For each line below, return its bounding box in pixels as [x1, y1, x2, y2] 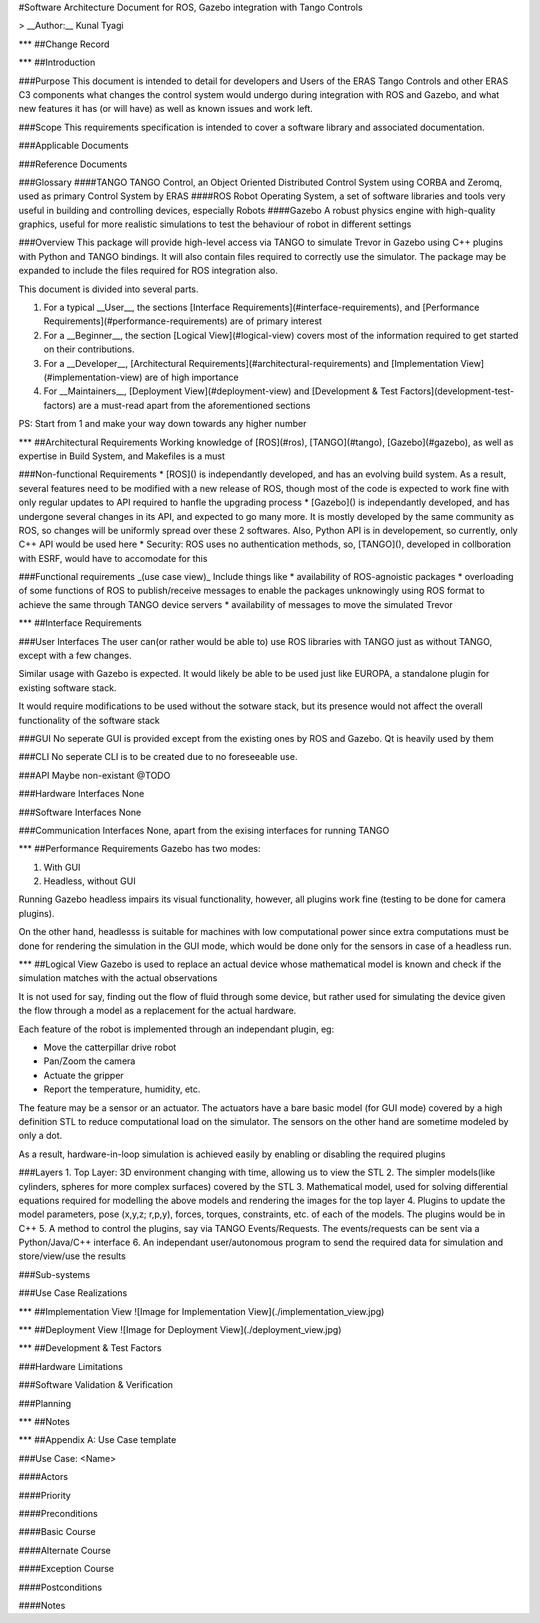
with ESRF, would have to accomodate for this [18, 552, 208, 564]
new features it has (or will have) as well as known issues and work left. [18, 103, 314, 115]
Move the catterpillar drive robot [43, 1041, 177, 1053]
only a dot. [18, 1130, 63, 1142]
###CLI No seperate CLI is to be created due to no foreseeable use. [18, 751, 298, 763]
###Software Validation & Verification [18, 1379, 174, 1391]
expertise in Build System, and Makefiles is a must [18, 450, 225, 462]
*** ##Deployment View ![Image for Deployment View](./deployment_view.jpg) [18, 1324, 342, 1336]
